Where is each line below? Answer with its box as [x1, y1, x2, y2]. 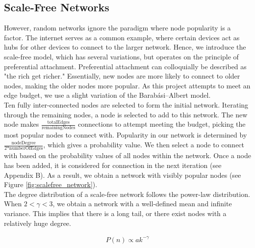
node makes [4, 119, 39, 129]
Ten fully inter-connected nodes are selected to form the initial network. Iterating [4, 99, 249, 110]
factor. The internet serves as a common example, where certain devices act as [4, 32, 240, 42]
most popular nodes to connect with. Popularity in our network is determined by [4, 130, 247, 140]
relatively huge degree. [4, 218, 71, 228]
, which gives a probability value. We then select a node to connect [43, 139, 245, 150]
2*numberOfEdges [4, 146, 43, 151]
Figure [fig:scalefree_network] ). [4, 179, 98, 190]
